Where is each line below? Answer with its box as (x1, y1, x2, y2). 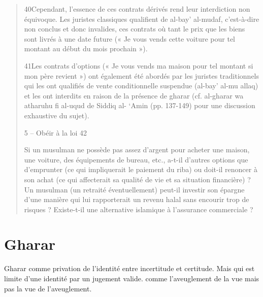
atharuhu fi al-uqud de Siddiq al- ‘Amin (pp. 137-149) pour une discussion (24, 100, 255, 111)
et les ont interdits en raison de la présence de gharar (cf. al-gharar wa (24, 90, 244, 101)
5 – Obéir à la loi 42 (24, 127, 87, 138)
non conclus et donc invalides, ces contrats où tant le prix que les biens (24, 23, 245, 34)
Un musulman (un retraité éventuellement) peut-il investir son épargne (24, 184, 245, 194)
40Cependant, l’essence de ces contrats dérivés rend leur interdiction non (24, 4, 250, 14)
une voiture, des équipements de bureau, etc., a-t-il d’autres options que (24, 154, 248, 164)
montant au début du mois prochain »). (24, 43, 148, 54)
